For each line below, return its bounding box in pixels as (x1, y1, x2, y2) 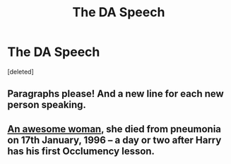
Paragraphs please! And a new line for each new (7, 88, 224, 100)
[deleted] (7, 67, 34, 76)
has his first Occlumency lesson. (7, 145, 155, 157)
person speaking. (7, 99, 87, 111)
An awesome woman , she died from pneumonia (7, 123, 221, 135)
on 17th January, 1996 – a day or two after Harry (7, 134, 222, 146)
